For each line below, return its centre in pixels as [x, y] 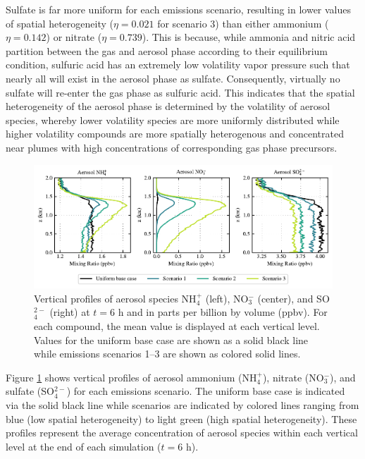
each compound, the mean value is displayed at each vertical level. [177, 325]
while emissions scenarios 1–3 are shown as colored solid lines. [167, 354]
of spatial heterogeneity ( [60, 23]
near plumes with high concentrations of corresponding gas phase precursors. [172, 147]
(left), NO [227, 298]
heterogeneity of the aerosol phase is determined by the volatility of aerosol [168, 106]
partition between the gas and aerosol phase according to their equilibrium [167, 50]
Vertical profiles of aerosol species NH [115, 298]
